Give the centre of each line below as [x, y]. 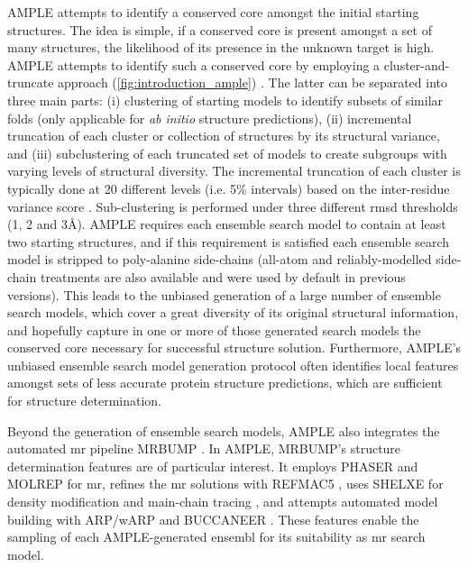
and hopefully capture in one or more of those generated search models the [214, 329]
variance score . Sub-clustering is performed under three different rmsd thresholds [233, 206]
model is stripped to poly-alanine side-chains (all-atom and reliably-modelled [220, 259]
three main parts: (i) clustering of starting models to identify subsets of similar [225, 100]
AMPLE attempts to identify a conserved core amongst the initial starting [213, 12]
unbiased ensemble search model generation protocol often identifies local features [233, 365]
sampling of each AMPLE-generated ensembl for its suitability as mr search [216, 537]
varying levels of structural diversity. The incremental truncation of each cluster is [234, 171]
